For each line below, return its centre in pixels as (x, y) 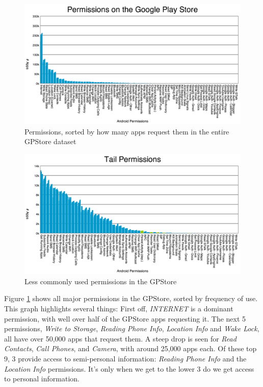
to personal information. (42, 379)
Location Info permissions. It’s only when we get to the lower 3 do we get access (129, 368)
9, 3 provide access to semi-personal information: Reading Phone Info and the (125, 358)
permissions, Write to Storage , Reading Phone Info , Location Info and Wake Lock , (132, 328)
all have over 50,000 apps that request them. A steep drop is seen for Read (120, 338)
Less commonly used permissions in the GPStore (101, 281)
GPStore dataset (50, 141)
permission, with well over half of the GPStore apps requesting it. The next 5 (125, 318)
